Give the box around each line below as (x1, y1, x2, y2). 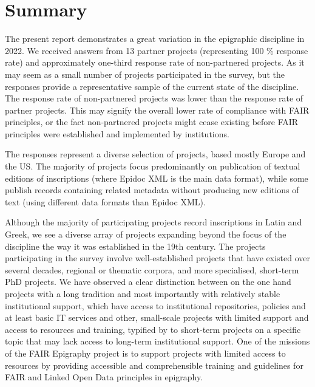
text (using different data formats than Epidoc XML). (5, 195, 206, 208)
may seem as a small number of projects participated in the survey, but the (5, 67, 285, 80)
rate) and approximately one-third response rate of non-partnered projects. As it (5, 56, 305, 69)
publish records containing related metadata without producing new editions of (5, 183, 299, 196)
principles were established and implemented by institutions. (5, 127, 229, 140)
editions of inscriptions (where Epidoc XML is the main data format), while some (5, 171, 308, 184)
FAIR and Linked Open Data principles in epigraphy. (5, 371, 203, 383)
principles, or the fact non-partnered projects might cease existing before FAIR (5, 115, 299, 128)
